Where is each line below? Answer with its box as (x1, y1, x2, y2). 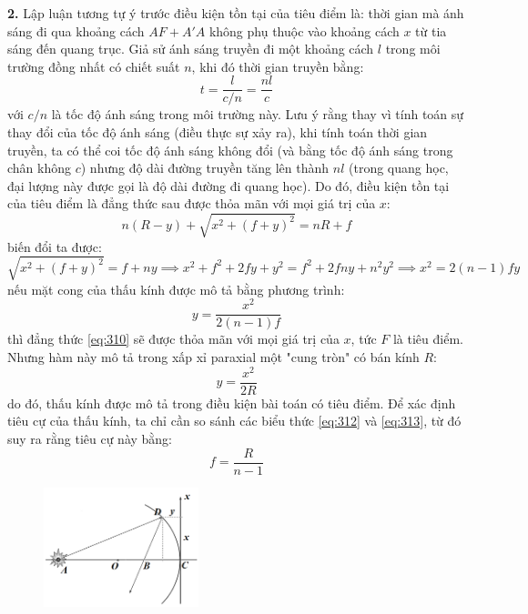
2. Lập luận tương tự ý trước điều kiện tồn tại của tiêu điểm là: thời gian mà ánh (7, 4, 464, 22)
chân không (7, 158, 72, 177)
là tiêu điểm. (392, 329, 463, 348)
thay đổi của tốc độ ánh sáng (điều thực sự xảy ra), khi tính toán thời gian (7, 123, 428, 142)
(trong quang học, (349, 158, 449, 177)
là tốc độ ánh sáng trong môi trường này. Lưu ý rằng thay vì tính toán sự (51, 105, 464, 124)
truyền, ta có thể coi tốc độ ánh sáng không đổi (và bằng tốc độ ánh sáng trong (7, 140, 453, 159)
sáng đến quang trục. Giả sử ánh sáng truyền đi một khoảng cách (7, 39, 374, 58)
